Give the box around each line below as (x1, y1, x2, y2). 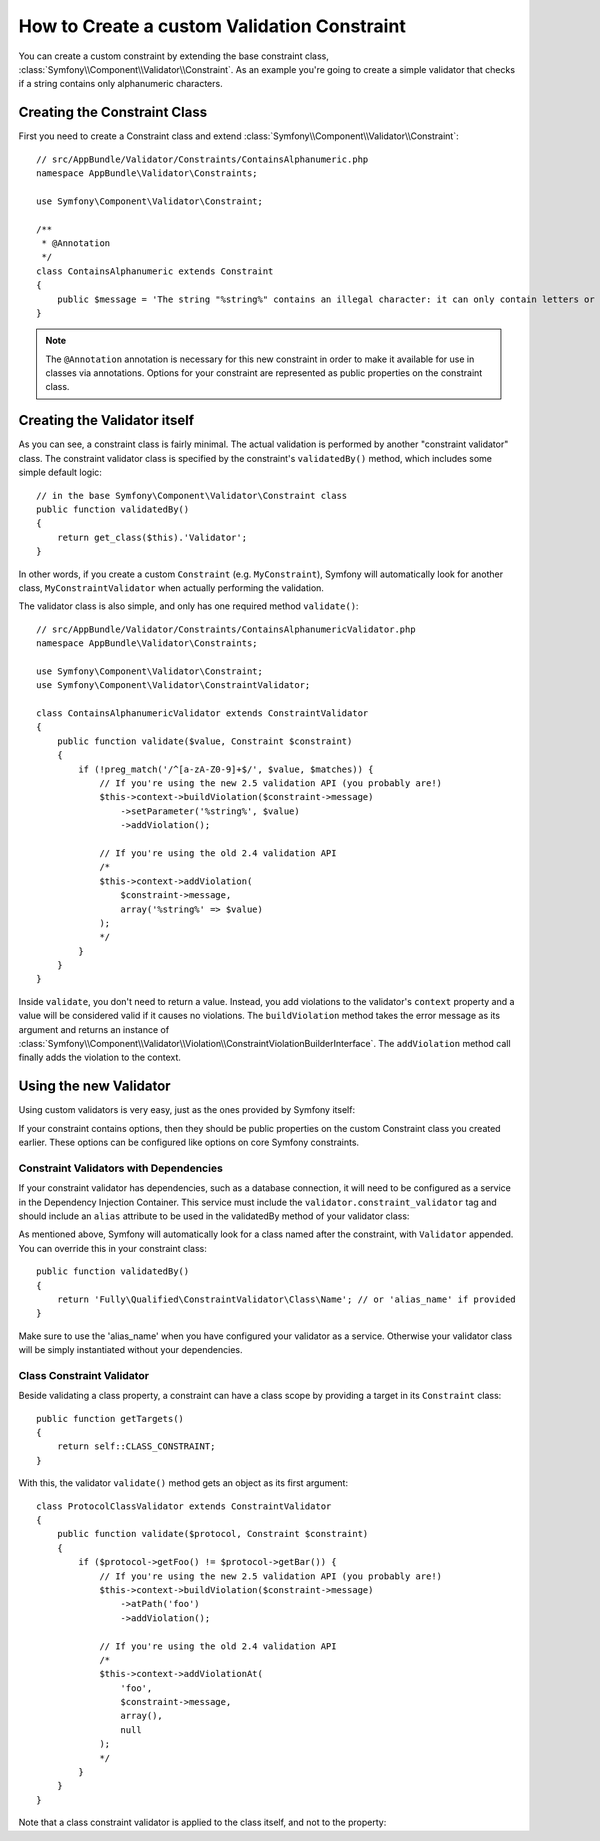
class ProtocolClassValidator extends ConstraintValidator (36, 1500, 332, 1512)
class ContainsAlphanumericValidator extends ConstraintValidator (36, 708, 369, 719)
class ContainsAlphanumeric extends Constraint (36, 265, 274, 277)
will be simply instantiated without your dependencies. (18, 1344, 243, 1356)
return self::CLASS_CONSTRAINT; (56, 1441, 216, 1452)
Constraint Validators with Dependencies (18, 1161, 224, 1175)
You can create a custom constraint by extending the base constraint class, (18, 50, 329, 62)
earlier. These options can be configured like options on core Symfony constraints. (18, 1136, 360, 1149)
